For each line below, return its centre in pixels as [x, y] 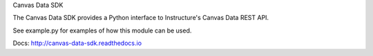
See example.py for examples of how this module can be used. [102, 30]
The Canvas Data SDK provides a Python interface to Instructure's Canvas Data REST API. [141, 18]
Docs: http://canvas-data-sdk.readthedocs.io [77, 43]
